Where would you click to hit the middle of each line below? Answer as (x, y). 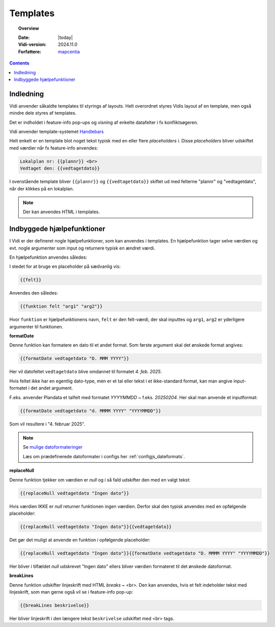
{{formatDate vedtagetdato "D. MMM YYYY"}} (75, 358)
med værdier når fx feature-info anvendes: (54, 148)
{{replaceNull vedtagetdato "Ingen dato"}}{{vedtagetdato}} (96, 526)
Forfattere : (30, 52)
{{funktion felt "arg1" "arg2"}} (61, 306)
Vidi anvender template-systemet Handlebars (57, 131)
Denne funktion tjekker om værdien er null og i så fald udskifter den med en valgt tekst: (100, 479)
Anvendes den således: (34, 293)
